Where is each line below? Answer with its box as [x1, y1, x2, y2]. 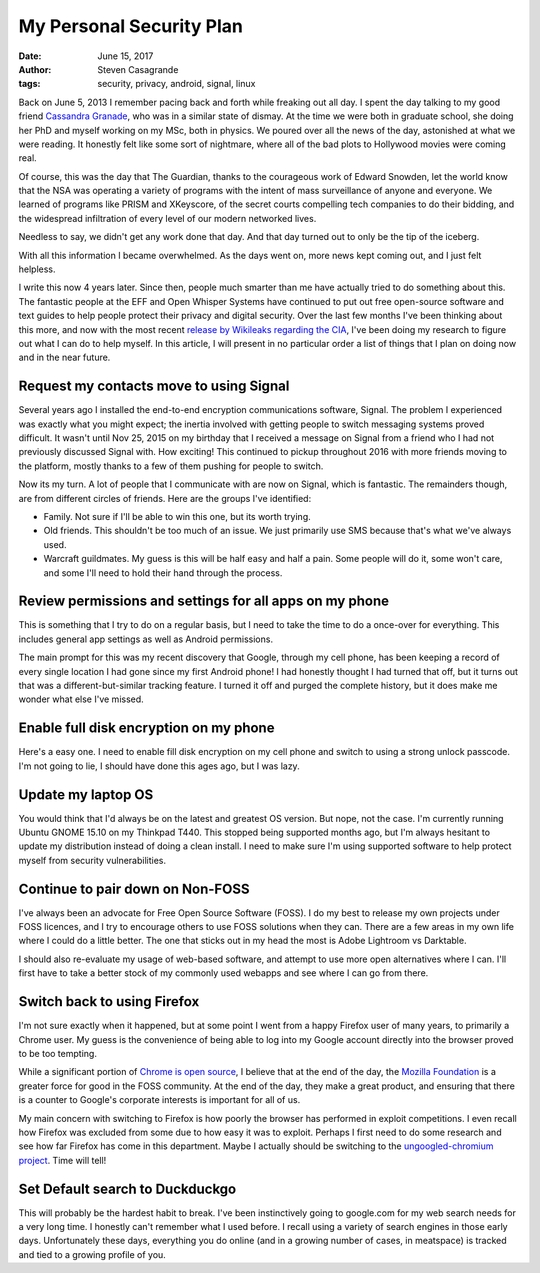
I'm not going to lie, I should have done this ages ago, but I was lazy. [18, 760, 300, 772]
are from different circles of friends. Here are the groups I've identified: [18, 492, 312, 504]
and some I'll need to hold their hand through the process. [43, 566, 283, 579]
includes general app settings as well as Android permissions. [18, 633, 274, 645]
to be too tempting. [18, 1047, 97, 1059]
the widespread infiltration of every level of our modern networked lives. [18, 212, 317, 224]
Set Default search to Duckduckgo [18, 1180, 237, 1197]
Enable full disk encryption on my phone [18, 720, 275, 737]
